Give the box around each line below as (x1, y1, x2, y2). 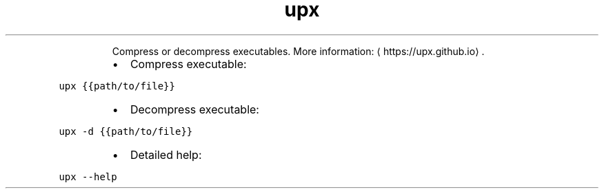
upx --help (59, 171, 117, 182)
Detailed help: (130, 147, 202, 162)
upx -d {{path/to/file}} (59, 125, 193, 137)
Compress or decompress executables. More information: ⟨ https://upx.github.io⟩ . (112, 45, 485, 57)
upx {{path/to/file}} (59, 80, 175, 91)
